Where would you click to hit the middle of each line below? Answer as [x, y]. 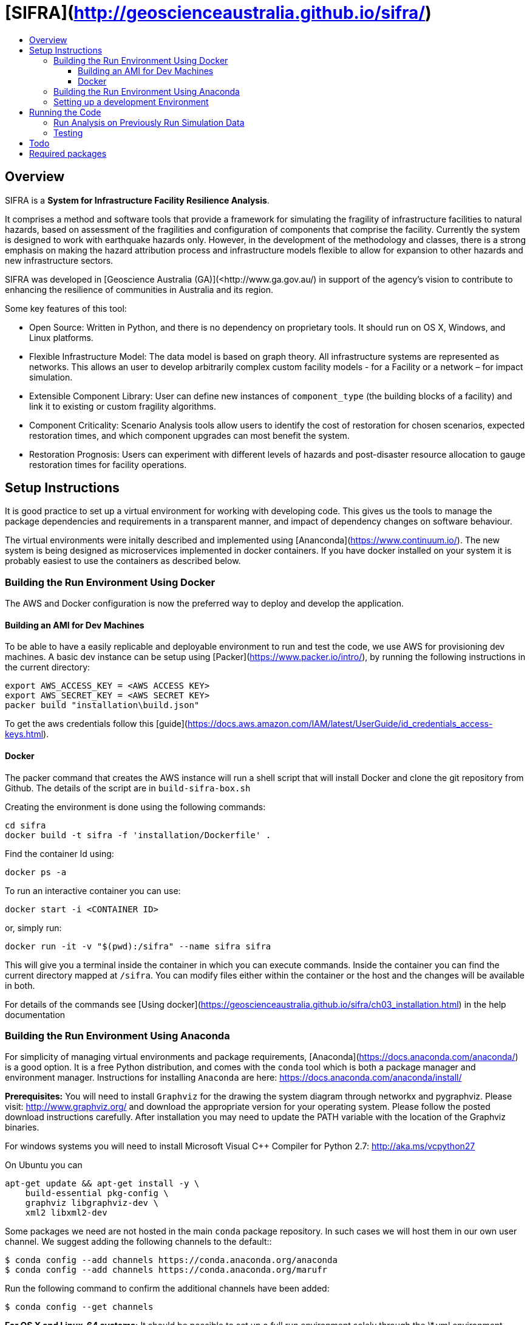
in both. [20, 985]
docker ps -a [36, 872]
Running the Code [65, 112]
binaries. [22, 1127]
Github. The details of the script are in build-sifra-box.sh [128, 788]
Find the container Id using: [59, 853]
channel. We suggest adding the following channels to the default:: [138, 1242]
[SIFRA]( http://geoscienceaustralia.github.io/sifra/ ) [218, 13]
